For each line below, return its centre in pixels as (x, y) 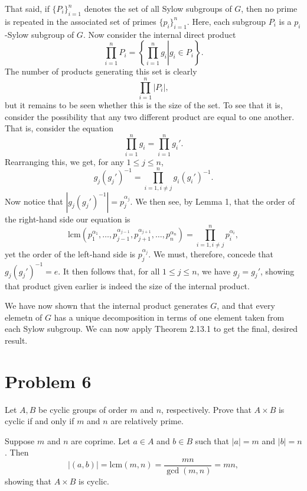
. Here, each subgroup (226, 21)
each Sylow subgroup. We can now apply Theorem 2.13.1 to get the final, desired (151, 329)
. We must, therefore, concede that (211, 254)
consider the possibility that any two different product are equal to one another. (150, 116)
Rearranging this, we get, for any (64, 161)
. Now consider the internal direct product (159, 34)
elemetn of (24, 317)
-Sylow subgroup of (40, 34)
